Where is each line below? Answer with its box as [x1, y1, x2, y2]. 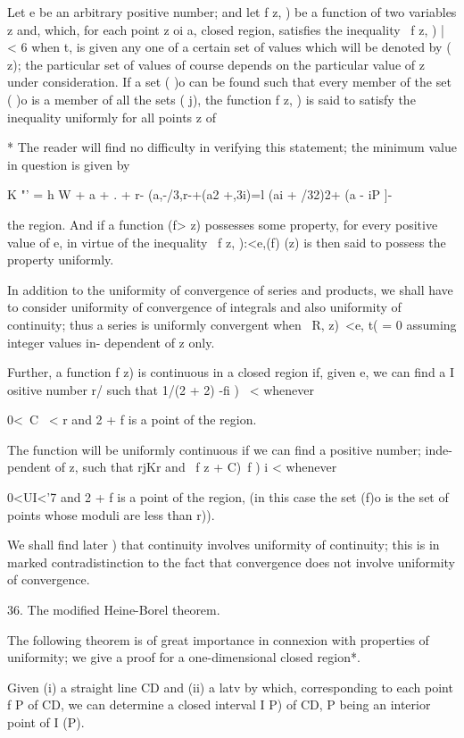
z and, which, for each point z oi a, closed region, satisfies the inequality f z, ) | [7, 20, 444, 38]
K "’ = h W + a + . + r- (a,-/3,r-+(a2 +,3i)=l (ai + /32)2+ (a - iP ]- [7, 185, 393, 204]
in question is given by [7, 155, 130, 173]
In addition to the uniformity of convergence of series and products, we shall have [7, 280, 453, 298]
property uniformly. [7, 250, 114, 269]
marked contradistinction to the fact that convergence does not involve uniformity [7, 552, 455, 571]
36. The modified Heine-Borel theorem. [7, 600, 220, 619]
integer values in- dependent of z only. [7, 332, 215, 351]
